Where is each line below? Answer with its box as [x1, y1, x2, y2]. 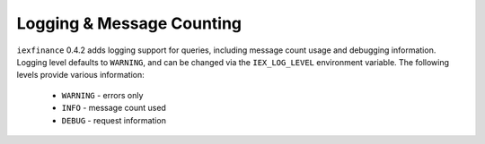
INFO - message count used [61, 103, 166, 114]
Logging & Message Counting [16, 13, 242, 33]
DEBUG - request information [61, 114, 166, 125]
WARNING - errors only [61, 89, 144, 100]
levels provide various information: [16, 70, 145, 80]
